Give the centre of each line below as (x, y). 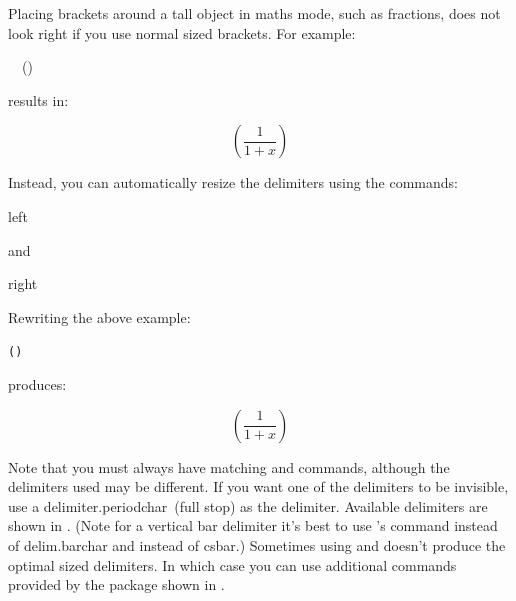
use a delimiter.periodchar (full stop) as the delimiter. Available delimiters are (248, 505)
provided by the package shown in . (116, 584)
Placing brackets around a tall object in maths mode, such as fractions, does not (254, 13)
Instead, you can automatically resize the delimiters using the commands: (233, 182)
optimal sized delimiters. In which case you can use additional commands (232, 564)
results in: (38, 99)
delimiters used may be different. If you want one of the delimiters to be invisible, (258, 486)
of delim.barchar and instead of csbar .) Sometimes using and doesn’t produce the (257, 544)
